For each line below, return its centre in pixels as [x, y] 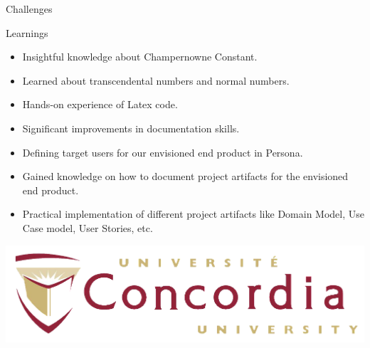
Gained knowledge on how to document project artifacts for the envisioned [185, 176]
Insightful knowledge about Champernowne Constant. [140, 57]
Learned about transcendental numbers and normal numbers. [156, 80]
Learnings [27, 32]
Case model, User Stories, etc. [88, 227]
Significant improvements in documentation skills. [131, 128]
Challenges [29, 9]
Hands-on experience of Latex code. [100, 104]
